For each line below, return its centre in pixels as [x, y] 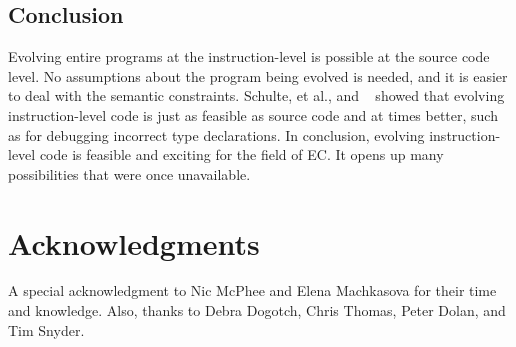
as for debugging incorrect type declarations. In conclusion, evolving [216, 134]
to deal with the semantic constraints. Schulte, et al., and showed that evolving [256, 95]
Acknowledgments [134, 242]
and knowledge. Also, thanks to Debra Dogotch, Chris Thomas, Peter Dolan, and [257, 310]
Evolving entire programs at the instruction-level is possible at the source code [249, 56]
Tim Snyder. [46, 329]
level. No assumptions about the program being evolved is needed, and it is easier [258, 75]
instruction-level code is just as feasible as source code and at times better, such [253, 114]
